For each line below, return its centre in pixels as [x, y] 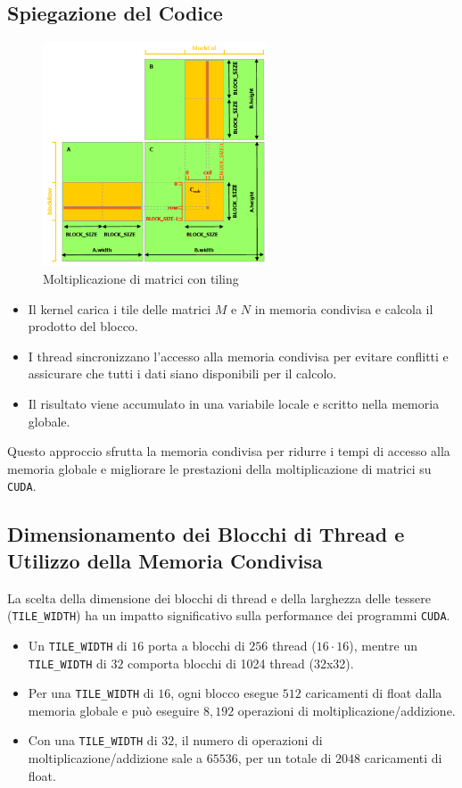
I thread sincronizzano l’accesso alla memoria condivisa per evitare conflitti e [238, 356]
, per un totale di [285, 758]
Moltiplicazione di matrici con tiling [141, 278]
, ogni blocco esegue [225, 693]
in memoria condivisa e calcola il [344, 308]
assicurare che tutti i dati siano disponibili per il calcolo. [182, 373]
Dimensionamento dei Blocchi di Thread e [206, 534]
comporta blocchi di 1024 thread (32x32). [241, 663]
